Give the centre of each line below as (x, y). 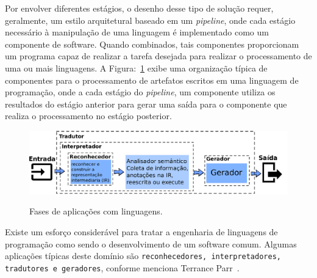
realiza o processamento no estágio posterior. (88, 116)
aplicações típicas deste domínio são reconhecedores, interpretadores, (143, 256)
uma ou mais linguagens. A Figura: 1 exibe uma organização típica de (136, 68)
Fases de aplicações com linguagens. (96, 211)
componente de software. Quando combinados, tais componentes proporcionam (152, 44)
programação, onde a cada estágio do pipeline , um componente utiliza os (140, 92)
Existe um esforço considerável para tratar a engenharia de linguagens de (141, 232)
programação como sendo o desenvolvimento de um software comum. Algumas (151, 243)
